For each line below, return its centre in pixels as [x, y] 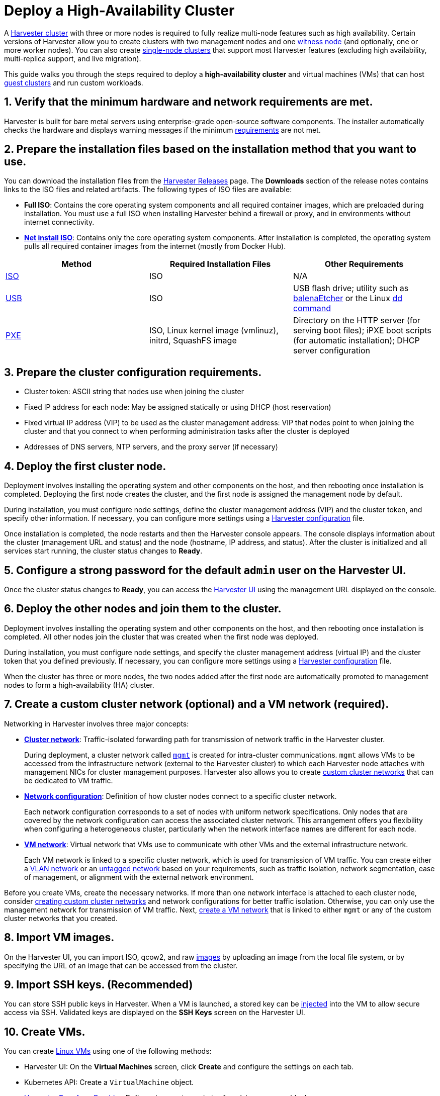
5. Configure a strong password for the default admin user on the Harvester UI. [205, 570]
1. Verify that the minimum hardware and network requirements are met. [189, 102]
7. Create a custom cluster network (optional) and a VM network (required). [197, 704]
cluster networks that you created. [61, 918]
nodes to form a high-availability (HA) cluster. [79, 685]
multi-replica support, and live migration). [73, 58]
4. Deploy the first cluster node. [85, 466]
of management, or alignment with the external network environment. [139, 877]
